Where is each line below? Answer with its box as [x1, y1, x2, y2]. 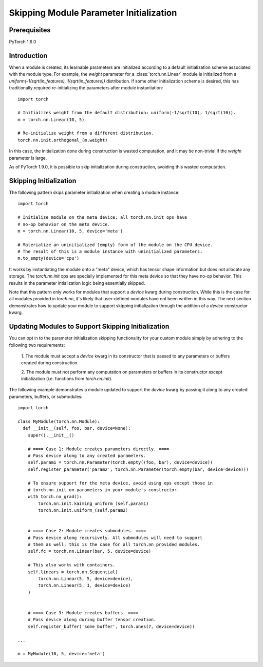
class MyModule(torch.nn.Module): [18, 419, 100, 424]
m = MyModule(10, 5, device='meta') [18, 651, 105, 657]
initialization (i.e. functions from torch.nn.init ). [21, 376, 113, 382]
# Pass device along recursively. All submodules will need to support [27, 535, 203, 541]
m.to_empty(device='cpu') [18, 255, 80, 261]
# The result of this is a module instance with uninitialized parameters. [18, 249, 203, 254]
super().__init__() [27, 432, 75, 438]
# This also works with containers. [27, 562, 115, 568]
